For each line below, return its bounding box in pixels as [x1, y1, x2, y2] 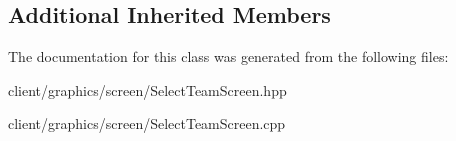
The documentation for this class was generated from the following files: [8, 46, 449, 67]
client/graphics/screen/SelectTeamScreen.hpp [8, 79, 287, 100]
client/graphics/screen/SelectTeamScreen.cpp [8, 113, 286, 134]
